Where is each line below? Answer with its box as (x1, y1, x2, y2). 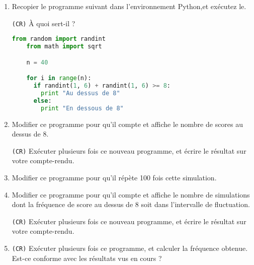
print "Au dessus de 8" (41, 89, 120, 97)
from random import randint (12, 35, 106, 43)
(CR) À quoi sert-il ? (12, 18, 75, 28)
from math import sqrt (26, 43, 102, 50)
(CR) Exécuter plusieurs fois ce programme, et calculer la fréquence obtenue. (12, 243, 248, 253)
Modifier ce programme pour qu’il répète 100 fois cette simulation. (12, 172, 217, 182)
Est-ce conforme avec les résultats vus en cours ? (12, 252, 162, 263)
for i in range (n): (26, 75, 92, 82)
